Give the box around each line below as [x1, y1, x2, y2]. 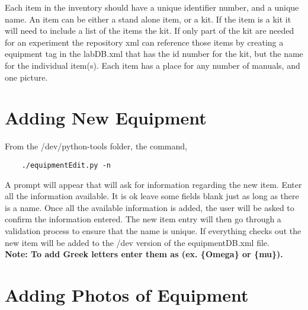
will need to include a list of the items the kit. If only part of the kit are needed [5, 24, 294, 37]
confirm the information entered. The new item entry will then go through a [5, 213, 281, 225]
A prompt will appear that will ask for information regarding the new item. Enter [5, 178, 302, 190]
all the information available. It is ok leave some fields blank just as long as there [5, 190, 299, 202]
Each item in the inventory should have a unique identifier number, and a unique [5, 1, 299, 13]
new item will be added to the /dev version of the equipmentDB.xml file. [5, 236, 269, 248]
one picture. [5, 71, 48, 83]
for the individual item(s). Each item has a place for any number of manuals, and [5, 59, 300, 71]
